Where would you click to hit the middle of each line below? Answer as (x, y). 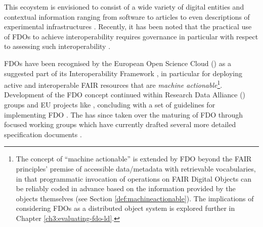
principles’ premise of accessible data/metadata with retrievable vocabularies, (136, 168)
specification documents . (43, 134)
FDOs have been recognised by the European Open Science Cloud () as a (118, 63)
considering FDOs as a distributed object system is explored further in (125, 208)
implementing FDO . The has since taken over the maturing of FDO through (124, 114)
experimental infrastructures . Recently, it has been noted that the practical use (128, 26)
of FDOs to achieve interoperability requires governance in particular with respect (131, 36)
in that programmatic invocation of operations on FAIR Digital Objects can (134, 178)
